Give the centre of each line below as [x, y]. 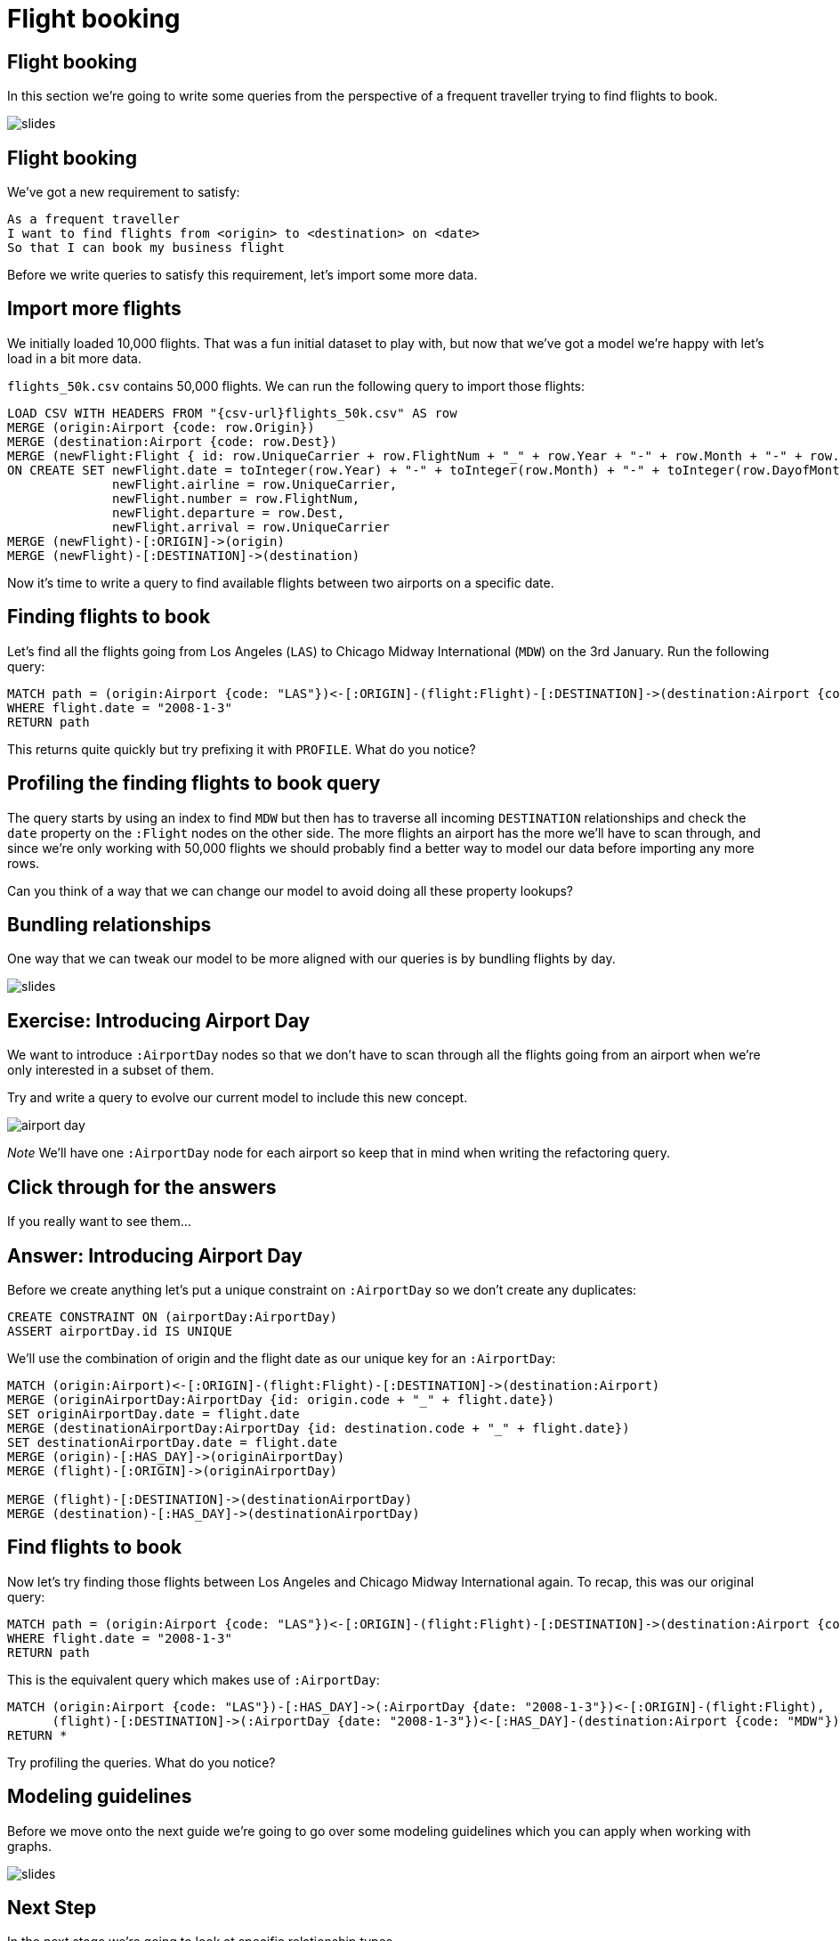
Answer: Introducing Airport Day [155, 1255]
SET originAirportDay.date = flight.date [153, 1413]
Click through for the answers [142, 1187]
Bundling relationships [109, 924]
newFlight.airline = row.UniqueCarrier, [255, 484]
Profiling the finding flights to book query [194, 784]
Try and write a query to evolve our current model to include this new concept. [238, 1098]
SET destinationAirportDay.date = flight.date [172, 1442]
